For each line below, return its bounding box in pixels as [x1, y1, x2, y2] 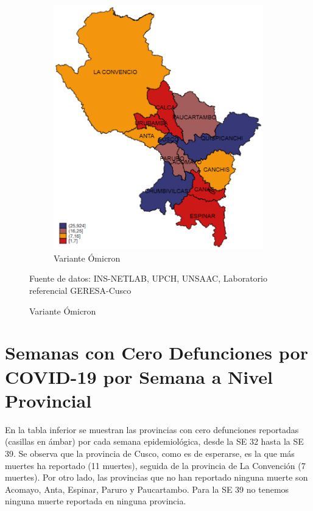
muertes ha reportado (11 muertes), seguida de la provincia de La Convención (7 [5, 459, 306, 471]
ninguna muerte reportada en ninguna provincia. [5, 495, 186, 507]
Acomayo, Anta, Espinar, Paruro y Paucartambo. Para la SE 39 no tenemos [5, 482, 289, 495]
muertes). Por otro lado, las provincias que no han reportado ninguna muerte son [5, 471, 308, 484]
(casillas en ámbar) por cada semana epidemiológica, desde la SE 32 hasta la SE [5, 435, 304, 448]
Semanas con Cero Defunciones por [5, 340, 308, 365]
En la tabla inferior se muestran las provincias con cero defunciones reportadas [5, 423, 299, 436]
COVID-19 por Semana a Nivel [5, 364, 273, 389]
